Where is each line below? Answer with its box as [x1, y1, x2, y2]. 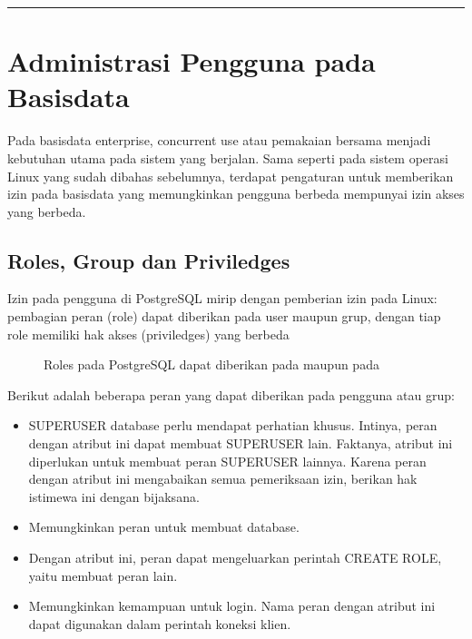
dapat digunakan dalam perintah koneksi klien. [28, 614, 291, 633]
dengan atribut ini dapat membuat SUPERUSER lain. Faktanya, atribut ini [28, 434, 453, 453]
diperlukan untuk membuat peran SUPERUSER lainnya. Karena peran [28, 451, 427, 470]
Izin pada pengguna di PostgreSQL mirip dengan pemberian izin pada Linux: [7, 289, 438, 308]
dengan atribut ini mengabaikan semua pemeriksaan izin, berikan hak [28, 469, 418, 488]
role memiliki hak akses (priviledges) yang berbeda [7, 324, 290, 343]
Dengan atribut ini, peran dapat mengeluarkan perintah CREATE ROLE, [28, 548, 442, 567]
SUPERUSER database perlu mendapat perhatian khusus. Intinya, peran [28, 416, 438, 435]
